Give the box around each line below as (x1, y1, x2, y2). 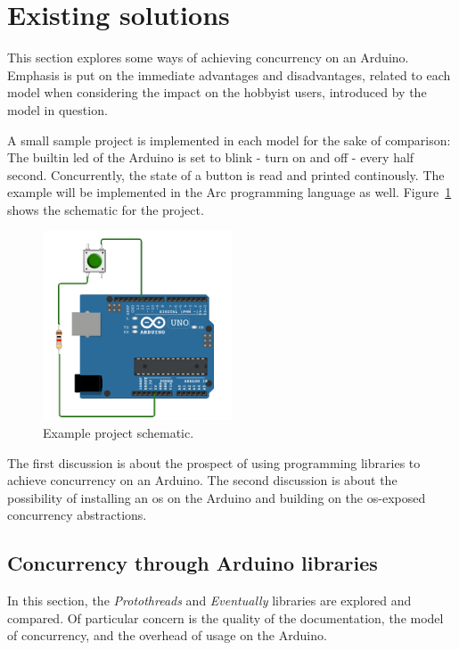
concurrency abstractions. (7, 506, 147, 524)
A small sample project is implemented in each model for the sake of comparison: (7, 130, 451, 149)
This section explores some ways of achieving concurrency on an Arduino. (7, 48, 409, 67)
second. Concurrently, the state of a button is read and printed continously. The (7, 165, 445, 184)
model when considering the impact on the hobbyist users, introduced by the (7, 83, 427, 102)
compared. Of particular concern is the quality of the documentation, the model (7, 608, 444, 627)
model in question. (7, 100, 108, 119)
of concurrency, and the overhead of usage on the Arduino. (7, 626, 327, 645)
